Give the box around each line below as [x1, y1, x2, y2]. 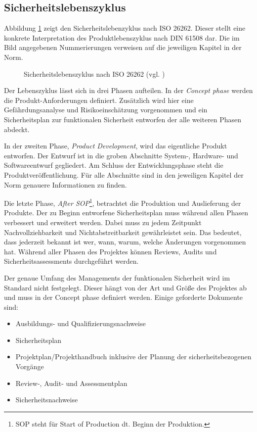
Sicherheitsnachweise [15, 394, 78, 405]
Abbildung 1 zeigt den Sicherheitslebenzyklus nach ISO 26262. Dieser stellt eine [4, 23, 246, 33]
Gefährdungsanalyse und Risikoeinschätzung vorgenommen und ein [4, 104, 208, 115]
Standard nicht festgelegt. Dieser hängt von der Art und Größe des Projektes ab [4, 282, 247, 292]
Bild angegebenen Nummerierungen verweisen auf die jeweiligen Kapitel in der [4, 42, 242, 52]
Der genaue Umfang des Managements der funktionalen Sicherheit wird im [4, 272, 230, 283]
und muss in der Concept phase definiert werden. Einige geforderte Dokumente [4, 292, 243, 302]
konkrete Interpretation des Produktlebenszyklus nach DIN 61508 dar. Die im [4, 32, 240, 43]
